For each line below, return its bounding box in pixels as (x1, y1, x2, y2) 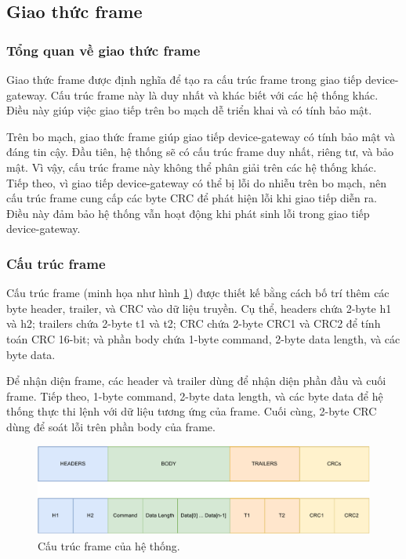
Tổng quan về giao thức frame (6, 40, 201, 60)
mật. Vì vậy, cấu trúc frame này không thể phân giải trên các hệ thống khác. (6, 158, 377, 175)
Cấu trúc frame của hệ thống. (38, 537, 180, 554)
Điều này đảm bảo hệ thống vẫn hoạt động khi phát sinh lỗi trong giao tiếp (6, 205, 370, 221)
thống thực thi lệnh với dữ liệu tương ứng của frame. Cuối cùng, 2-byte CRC (6, 403, 377, 419)
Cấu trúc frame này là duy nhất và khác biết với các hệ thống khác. (50, 86, 379, 103)
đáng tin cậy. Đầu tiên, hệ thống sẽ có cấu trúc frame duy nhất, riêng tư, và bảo (6, 143, 393, 160)
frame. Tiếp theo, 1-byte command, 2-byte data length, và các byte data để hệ (6, 387, 383, 404)
